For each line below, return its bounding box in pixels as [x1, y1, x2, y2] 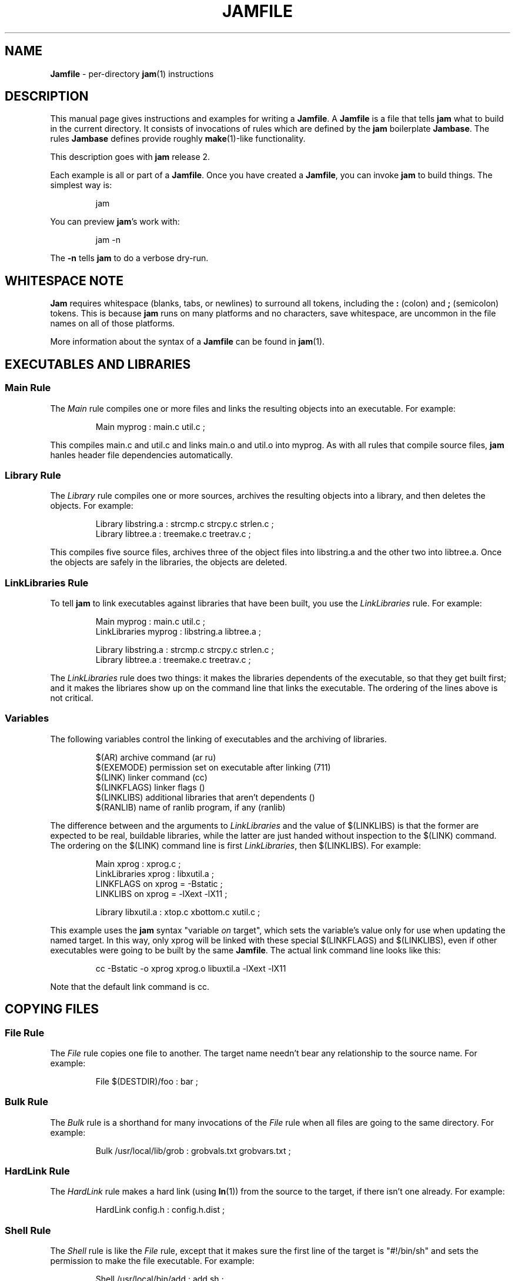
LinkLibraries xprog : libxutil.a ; [95, 868, 214, 879]
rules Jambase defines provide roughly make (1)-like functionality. [50, 134, 306, 144]
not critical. [50, 693, 93, 703]
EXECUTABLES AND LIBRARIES [5, 356, 191, 372]
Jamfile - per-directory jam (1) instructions [50, 68, 214, 79]
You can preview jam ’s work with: [50, 216, 180, 227]
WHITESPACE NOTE [5, 273, 124, 288]
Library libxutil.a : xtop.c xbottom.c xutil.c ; [95, 906, 260, 917]
